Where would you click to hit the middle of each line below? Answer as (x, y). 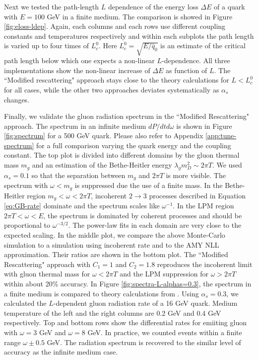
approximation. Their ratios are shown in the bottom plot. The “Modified (116, 254)
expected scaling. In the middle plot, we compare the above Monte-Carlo (115, 235)
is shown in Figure (204, 126)
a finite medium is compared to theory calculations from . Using (101, 293)
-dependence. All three (196, 60)
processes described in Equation (197, 195)
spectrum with (26, 185)
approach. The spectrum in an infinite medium (75, 126)
